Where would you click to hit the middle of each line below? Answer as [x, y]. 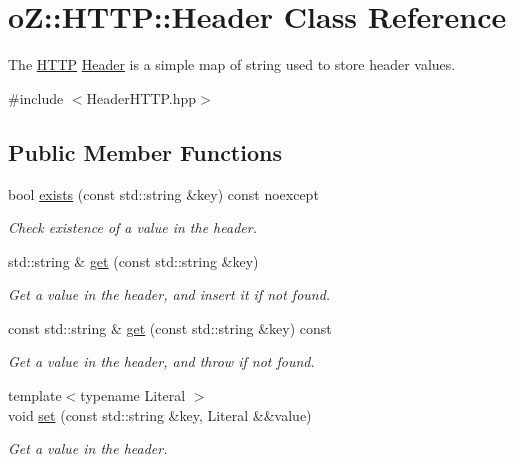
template [35, 395]
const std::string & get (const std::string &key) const [170, 327]
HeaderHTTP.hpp [141, 97]
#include [36, 97]
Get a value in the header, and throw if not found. [161, 361]
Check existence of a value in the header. [132, 227]
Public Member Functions [145, 151]
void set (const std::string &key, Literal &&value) [160, 414]
